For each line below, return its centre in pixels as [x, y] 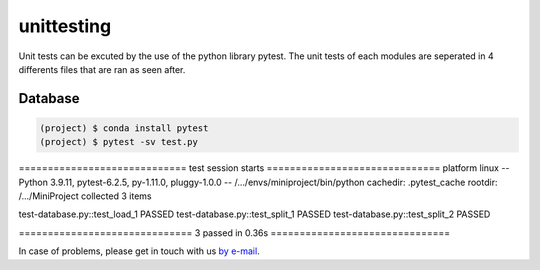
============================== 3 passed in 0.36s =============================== [234, 232]
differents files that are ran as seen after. [102, 69]
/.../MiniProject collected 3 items [85, 196]
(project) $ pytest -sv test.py [119, 142]
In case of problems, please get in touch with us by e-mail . [139, 251]
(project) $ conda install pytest [124, 128]
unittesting [65, 26]
